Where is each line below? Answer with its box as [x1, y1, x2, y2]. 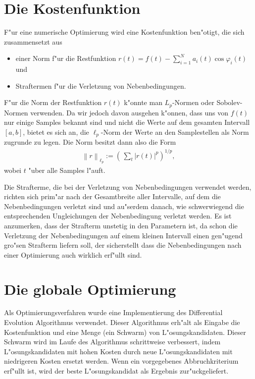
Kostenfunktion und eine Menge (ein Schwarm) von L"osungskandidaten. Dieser [4, 326, 246, 337]
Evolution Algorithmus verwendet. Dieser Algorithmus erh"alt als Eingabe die [4, 317, 240, 327]
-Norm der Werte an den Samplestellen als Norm [101, 126, 249, 137]
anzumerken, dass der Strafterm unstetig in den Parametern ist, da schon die [4, 220, 238, 230]
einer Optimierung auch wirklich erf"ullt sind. [4, 249, 142, 260]
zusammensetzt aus [4, 36, 62, 47]
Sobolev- [216, 97, 243, 108]
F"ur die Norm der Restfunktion [4, 97, 102, 108]
